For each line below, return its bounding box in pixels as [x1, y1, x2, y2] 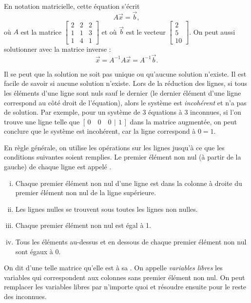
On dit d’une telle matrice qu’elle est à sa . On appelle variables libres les [4, 263, 223, 273]
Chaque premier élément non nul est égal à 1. [15, 220, 151, 230]
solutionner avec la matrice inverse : [4, 43, 111, 54]
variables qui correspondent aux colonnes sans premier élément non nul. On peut [4, 272, 245, 282]
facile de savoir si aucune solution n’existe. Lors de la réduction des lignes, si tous [4, 78, 248, 88]
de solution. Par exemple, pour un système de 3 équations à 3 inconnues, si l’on [4, 107, 241, 117]
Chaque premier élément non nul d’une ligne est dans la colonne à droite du [15, 178, 242, 188]
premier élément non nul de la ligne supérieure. [15, 187, 156, 198]
